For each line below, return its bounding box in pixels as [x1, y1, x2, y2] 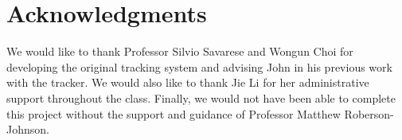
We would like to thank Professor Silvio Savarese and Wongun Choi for [6, 43, 353, 60]
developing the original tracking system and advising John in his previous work [6, 58, 392, 75]
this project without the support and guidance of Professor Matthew [6, 105, 341, 122]
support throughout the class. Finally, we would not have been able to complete [6, 89, 396, 106]
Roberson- [344, 105, 394, 122]
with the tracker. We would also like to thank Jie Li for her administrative [6, 74, 369, 91]
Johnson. [6, 121, 49, 138]
